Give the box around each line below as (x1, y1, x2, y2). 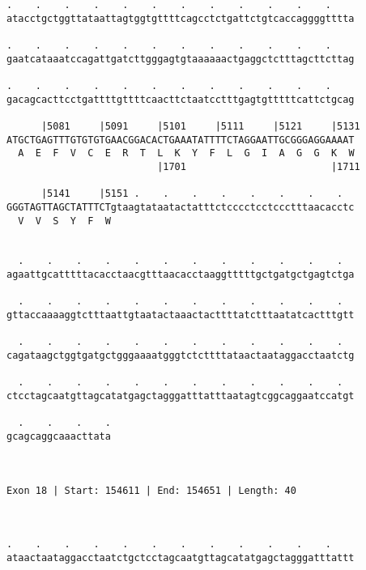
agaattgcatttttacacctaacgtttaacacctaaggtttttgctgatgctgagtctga (6, 269, 355, 281)
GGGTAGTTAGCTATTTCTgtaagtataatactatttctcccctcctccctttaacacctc (6, 201, 355, 213)
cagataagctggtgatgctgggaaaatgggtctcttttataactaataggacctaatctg (6, 350, 355, 362)
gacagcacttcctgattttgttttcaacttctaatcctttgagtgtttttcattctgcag (6, 93, 355, 105)
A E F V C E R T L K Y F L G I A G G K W (18, 147, 355, 160)
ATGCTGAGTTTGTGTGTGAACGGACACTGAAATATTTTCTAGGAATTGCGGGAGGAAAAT (6, 134, 355, 146)
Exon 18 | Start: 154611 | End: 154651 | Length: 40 (6, 484, 296, 496)
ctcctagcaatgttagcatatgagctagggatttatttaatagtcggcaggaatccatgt (6, 390, 355, 402)
